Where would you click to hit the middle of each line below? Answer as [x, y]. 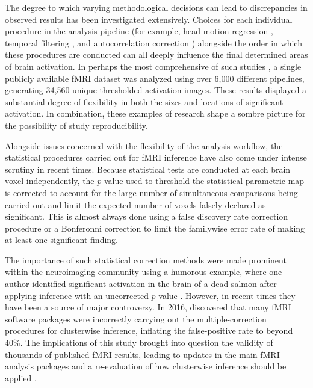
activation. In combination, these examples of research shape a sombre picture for [155, 113]
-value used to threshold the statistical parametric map [203, 181]
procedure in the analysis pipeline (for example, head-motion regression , [139, 31]
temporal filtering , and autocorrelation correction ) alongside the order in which [153, 42]
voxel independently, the [50, 181]
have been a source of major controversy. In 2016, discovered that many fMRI [148, 307]
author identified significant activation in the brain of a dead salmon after [141, 284]
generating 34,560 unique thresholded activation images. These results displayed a [156, 90]
